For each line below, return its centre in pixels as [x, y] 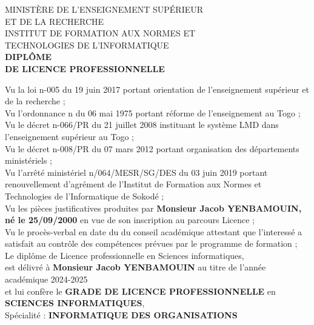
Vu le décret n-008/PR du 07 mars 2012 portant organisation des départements [152, 148]
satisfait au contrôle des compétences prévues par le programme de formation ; [151, 243]
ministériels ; [28, 160]
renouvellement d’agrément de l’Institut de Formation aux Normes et [133, 184]
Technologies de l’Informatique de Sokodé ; [85, 196]
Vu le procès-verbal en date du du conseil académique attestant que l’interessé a [154, 231]
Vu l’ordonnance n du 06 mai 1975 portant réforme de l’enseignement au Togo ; [153, 112]
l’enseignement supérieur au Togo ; [69, 136]
